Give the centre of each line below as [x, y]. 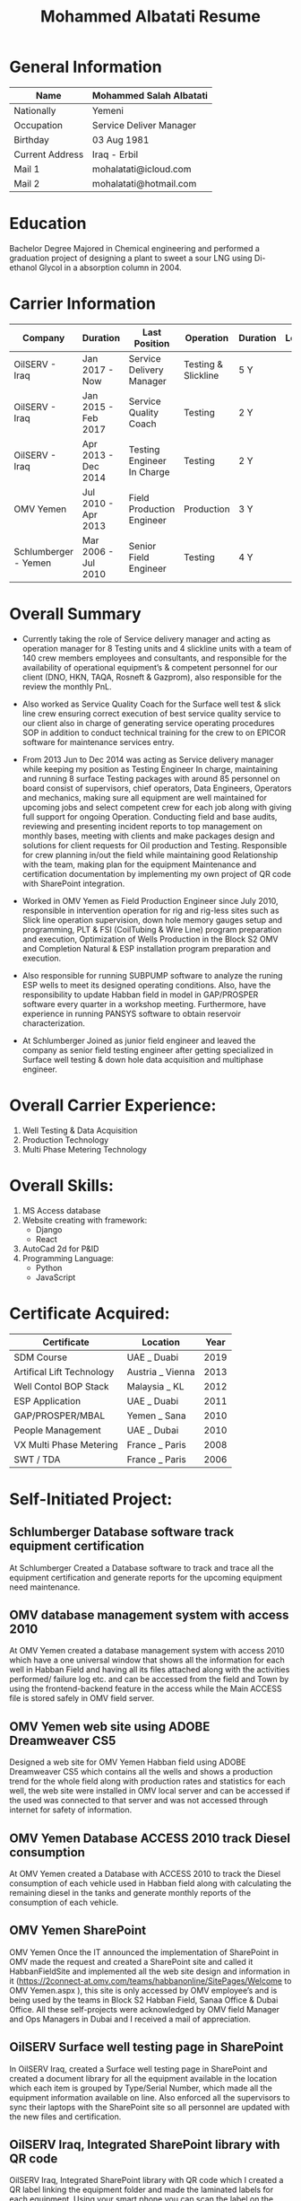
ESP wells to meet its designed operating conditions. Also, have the [146, 985]
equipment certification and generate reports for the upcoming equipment [146, 1577]
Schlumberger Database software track [122, 1532]
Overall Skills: [61, 1185]
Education [48, 224]
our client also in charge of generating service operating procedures [148, 723]
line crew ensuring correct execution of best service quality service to [151, 713]
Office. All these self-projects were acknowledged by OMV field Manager [145, 2009]
